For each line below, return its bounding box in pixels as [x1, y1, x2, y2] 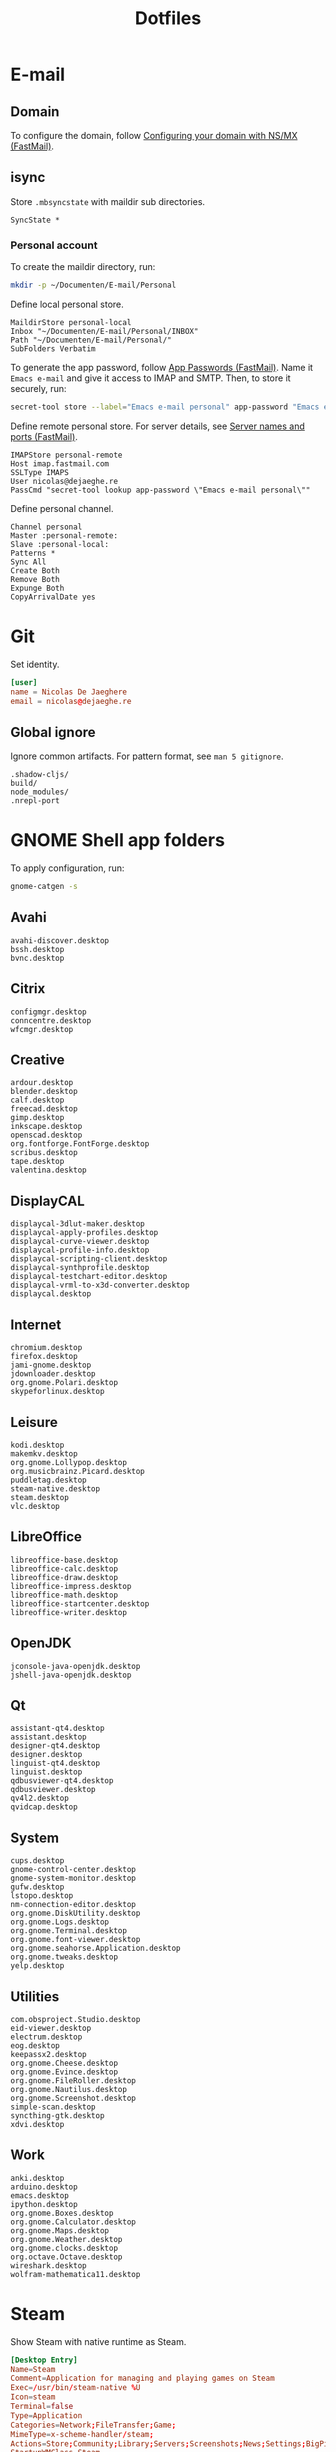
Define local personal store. [10, 298, 125, 310]
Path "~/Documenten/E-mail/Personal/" [10, 335, 172, 345]
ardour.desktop [10, 1078, 74, 1088]
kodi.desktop [10, 1440, 65, 1450]
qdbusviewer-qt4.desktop [10, 1776, 114, 1786]
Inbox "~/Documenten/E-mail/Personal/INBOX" [10, 326, 199, 336]
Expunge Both [10, 583, 65, 593]
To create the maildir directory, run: [10, 261, 156, 273]
